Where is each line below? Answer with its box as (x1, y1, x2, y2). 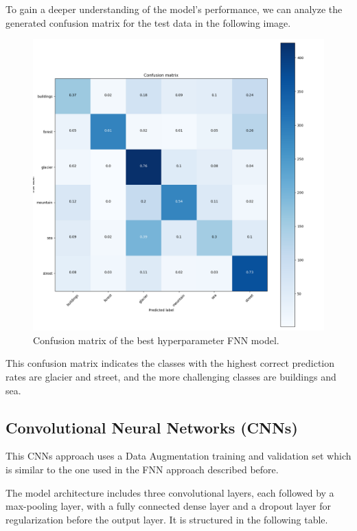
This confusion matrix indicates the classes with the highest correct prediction (5, 356, 335, 370)
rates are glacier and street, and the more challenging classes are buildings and (5, 369, 336, 383)
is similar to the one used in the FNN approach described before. (5, 462, 279, 476)
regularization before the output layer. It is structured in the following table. (5, 512, 328, 526)
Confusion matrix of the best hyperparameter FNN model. (33, 332, 279, 347)
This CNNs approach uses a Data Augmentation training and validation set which (5, 449, 352, 463)
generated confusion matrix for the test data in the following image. (5, 15, 291, 30)
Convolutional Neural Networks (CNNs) (5, 416, 298, 438)
